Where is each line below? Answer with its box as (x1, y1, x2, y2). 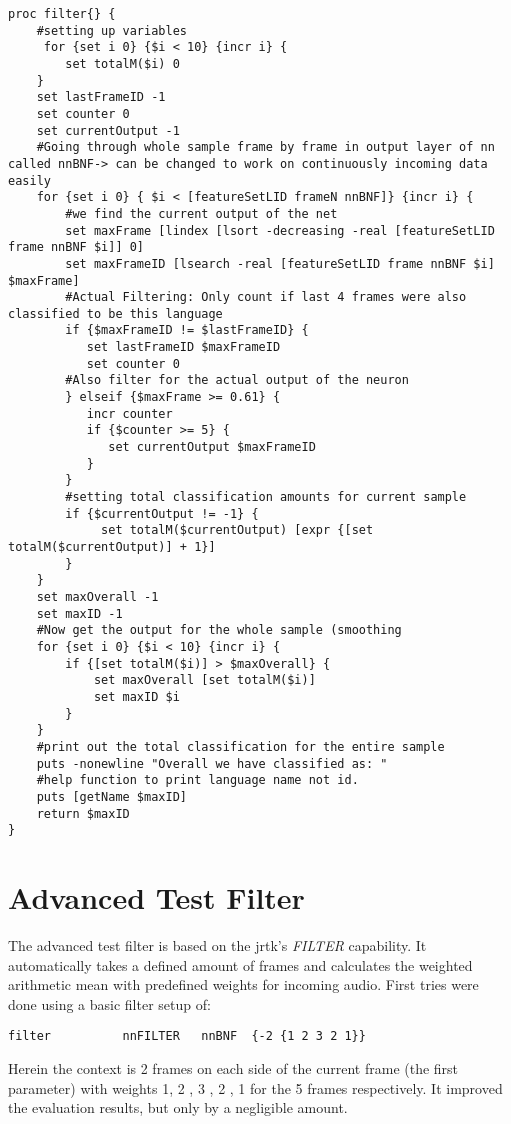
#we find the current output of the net (65, 206, 338, 221)
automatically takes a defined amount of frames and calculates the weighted (8, 954, 473, 975)
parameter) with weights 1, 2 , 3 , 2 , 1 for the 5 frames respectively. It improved (8, 1077, 503, 1098)
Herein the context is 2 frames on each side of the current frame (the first (8, 1057, 459, 1078)
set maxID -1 (36, 606, 123, 621)
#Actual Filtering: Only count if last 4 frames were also (65, 290, 467, 305)
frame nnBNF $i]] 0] (8, 240, 145, 255)
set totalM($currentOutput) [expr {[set (101, 523, 374, 538)
